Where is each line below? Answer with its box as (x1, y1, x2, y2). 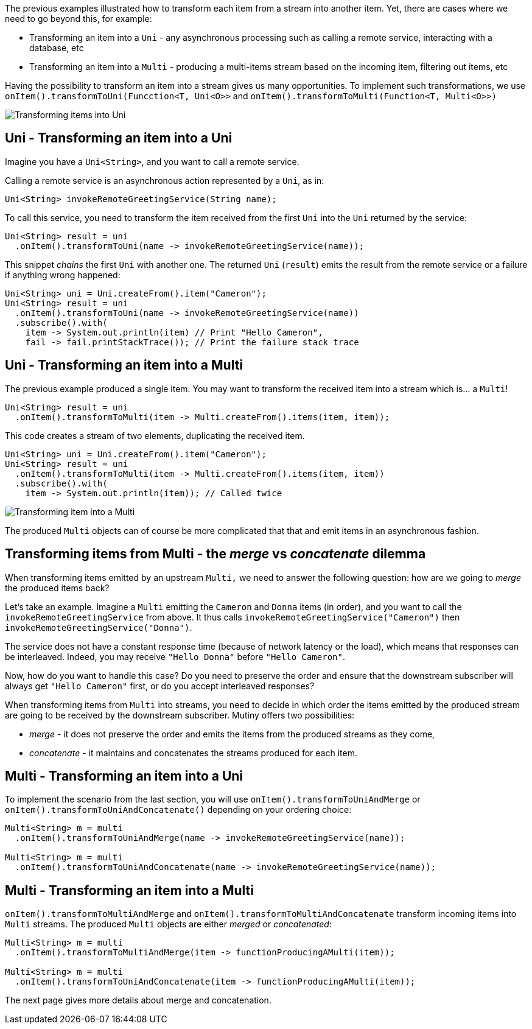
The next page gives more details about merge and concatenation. (5, 995, 271, 1006)
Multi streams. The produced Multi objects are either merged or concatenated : (5, 919, 332, 930)
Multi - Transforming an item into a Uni (5, 768, 243, 784)
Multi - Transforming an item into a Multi (5, 882, 254, 898)
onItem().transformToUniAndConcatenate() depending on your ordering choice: (5, 804, 352, 815)
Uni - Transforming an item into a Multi (5, 357, 243, 373)
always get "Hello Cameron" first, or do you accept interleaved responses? (5, 680, 315, 691)
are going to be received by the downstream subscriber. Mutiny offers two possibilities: (5, 709, 355, 720)
